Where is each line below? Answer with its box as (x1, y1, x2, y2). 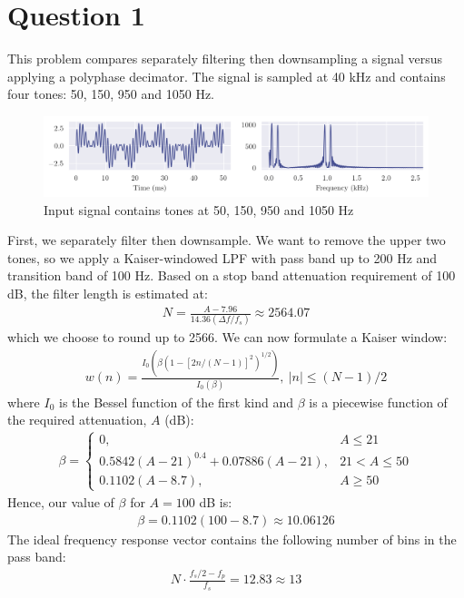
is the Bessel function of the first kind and (59, 392, 293, 411)
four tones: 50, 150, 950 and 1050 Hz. (7, 84, 215, 103)
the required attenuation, (7, 410, 147, 429)
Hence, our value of (7, 492, 114, 511)
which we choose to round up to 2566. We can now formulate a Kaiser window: (7, 328, 448, 347)
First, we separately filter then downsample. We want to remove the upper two (7, 230, 446, 250)
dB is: (199, 492, 232, 511)
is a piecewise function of (309, 392, 448, 411)
